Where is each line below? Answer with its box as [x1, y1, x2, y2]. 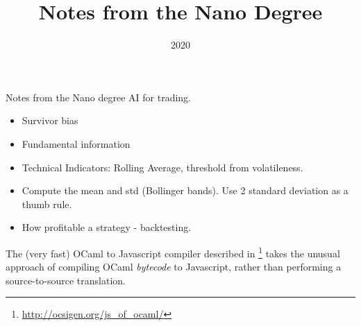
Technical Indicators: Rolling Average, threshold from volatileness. [22, 160, 303, 174]
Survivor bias [22, 113, 78, 128]
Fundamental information [22, 136, 131, 151]
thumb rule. [22, 196, 72, 211]
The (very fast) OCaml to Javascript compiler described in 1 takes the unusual [6, 243, 340, 260]
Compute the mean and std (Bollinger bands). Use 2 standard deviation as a [22, 183, 349, 198]
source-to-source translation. [6, 273, 126, 287]
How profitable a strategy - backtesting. [22, 220, 192, 234]
